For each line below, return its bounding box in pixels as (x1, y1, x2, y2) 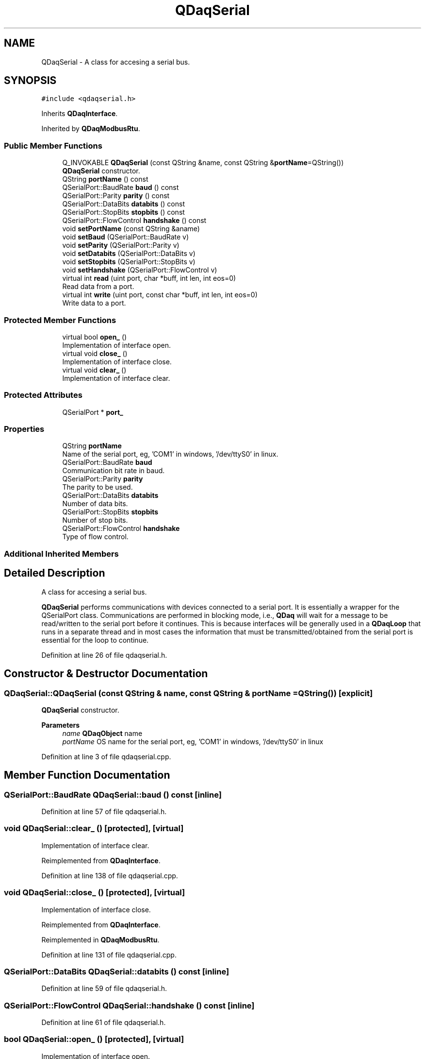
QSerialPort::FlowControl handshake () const (62, 216, 207, 225)
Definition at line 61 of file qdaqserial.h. (41, 1018, 166, 1027)
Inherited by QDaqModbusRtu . (41, 124, 140, 133)
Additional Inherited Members (4, 548, 119, 559)
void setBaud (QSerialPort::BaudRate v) (62, 233, 189, 241)
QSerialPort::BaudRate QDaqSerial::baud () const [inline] (4, 789, 222, 800)
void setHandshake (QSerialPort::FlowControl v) (62, 266, 217, 274)
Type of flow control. (62, 532, 129, 541)
